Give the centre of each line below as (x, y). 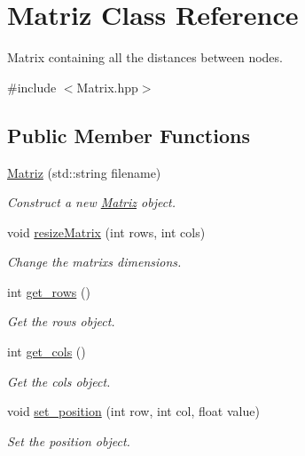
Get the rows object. (61, 321)
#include (32, 87)
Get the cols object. (59, 381)
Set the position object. (69, 440)
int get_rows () (49, 291)
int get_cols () (47, 352)
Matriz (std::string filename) (84, 172)
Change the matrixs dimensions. (94, 262)
